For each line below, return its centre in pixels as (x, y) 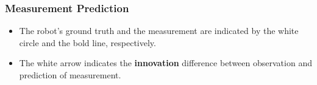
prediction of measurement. (70, 75)
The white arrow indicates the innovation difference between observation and (166, 63)
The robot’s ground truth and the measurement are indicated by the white (159, 31)
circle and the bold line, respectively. (87, 42)
